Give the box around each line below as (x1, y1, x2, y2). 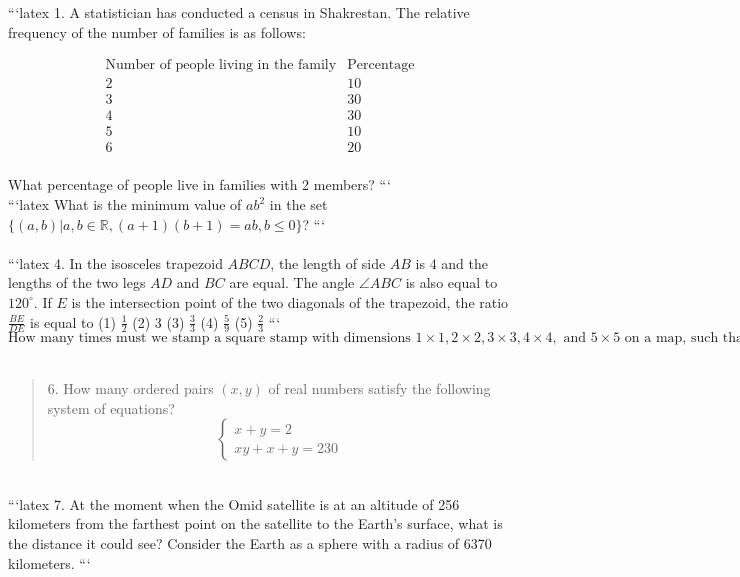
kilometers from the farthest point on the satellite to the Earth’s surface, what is (8, 513, 503, 534)
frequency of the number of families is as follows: (8, 21, 306, 42)
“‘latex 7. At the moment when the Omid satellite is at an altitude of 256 (8, 493, 460, 514)
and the (441, 252, 489, 273)
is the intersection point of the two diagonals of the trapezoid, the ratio (71, 291, 509, 312)
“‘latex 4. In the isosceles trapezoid (8, 252, 223, 273)
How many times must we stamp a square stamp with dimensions (8, 331, 411, 346)
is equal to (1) (30, 311, 117, 332)
